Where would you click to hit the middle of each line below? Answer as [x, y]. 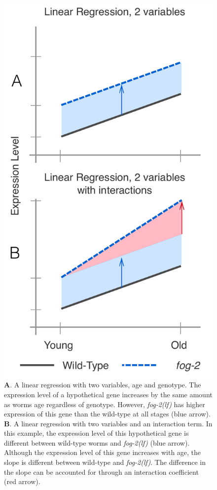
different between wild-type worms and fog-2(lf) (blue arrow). [97, 442]
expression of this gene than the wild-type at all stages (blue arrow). [107, 414]
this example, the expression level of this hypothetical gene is [96, 433]
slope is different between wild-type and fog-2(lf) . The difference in [105, 462]
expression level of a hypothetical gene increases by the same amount [108, 394]
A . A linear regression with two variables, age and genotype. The [103, 385]
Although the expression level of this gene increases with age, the [103, 452]
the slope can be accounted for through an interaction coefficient [101, 471]
